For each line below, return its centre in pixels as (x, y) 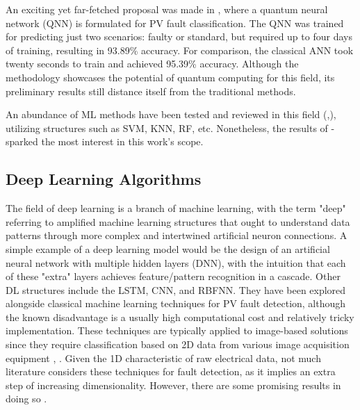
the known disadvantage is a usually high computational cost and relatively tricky (180, 317)
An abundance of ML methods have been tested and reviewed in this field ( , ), (171, 114)
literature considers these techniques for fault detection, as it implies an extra (171, 371)
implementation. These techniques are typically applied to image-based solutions (177, 330)
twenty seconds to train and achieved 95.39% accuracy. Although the (152, 64)
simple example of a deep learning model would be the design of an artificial (168, 248)
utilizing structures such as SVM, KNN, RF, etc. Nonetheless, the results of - (170, 128)
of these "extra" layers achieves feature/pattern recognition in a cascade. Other (173, 276)
